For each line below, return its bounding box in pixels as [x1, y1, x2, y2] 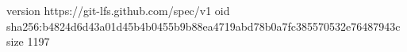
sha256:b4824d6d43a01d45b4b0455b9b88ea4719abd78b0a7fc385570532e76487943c [6, 17, 401, 34]
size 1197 [6, 33, 50, 50]
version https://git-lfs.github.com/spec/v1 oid [6, 2, 230, 18]
